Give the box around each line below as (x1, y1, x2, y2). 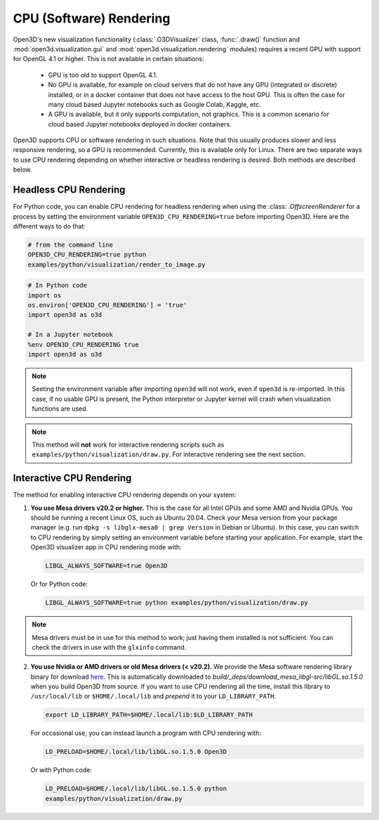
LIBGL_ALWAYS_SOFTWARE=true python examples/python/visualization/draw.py (45, 598, 309, 607)
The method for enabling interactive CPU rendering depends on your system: (13, 491, 237, 499)
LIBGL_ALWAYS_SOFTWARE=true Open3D (45, 562, 168, 570)
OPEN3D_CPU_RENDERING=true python (27, 250, 147, 259)
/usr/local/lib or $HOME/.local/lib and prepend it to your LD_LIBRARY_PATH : (30, 692, 277, 700)
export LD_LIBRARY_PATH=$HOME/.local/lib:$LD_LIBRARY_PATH (45, 711, 253, 719)
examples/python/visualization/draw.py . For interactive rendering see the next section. (32, 450, 306, 459)
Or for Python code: (30, 580, 88, 589)
